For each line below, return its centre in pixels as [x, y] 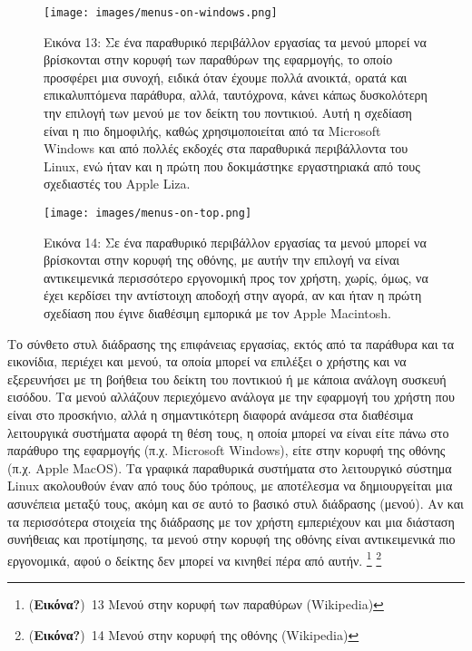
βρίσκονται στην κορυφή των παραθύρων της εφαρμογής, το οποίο [218, 59]
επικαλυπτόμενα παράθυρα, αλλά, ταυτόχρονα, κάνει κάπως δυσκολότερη [236, 95]
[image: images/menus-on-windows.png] [161, 13]
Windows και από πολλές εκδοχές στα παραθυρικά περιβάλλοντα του [226, 148]
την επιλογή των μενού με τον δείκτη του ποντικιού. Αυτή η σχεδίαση [228, 113]
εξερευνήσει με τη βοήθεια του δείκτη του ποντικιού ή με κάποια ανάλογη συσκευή [227, 379]
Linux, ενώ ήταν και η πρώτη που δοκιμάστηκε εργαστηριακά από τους [232, 165]
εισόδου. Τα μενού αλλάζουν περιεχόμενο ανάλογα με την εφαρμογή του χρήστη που [231, 397]
